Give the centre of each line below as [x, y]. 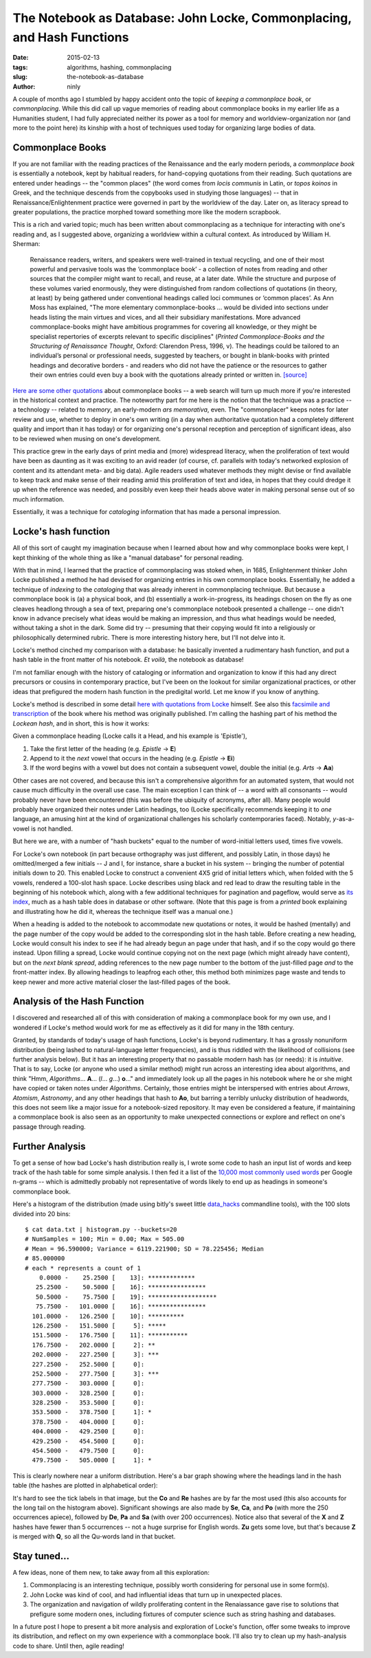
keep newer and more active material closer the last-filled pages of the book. [122, 982]
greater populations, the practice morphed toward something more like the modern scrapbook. [147, 212]
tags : [20, 67]
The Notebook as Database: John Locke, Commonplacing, [182, 18]
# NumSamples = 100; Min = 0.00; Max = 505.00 [105, 1239]
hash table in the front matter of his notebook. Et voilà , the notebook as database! [128, 660]
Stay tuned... [41, 1556]
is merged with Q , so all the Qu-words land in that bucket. [94, 1536]
